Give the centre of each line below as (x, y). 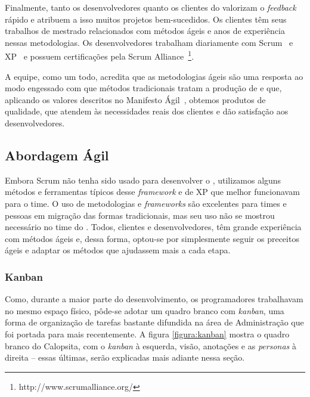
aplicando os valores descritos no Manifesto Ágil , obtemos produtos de (135, 99)
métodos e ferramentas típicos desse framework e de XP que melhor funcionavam (152, 192)
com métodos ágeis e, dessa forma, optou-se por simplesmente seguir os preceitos (152, 238)
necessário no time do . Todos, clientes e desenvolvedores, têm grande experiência (153, 227)
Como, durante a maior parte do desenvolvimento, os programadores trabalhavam (154, 299)
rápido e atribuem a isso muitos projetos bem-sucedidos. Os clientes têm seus (146, 19)
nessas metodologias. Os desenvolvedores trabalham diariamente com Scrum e (149, 42)
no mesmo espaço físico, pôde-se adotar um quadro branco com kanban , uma (145, 310)
